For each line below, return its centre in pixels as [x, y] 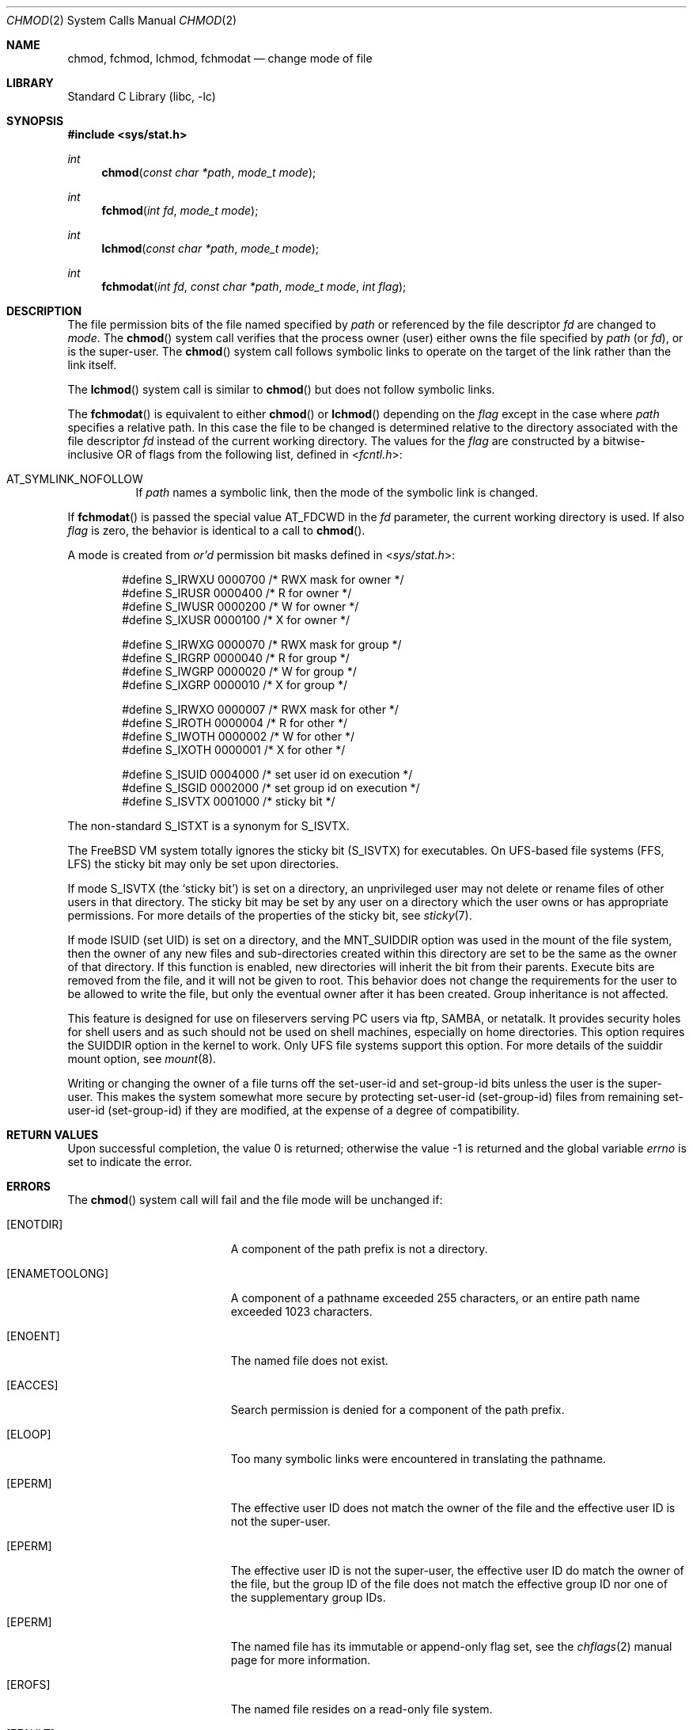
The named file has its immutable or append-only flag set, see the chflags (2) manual [451, 1646]
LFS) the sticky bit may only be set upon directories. [203, 864]
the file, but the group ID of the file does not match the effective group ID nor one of [449, 1584]
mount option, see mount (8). [142, 1059]
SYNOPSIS [35, 121]
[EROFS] [28, 1684]
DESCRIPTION [44, 311]
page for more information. [301, 1660]
